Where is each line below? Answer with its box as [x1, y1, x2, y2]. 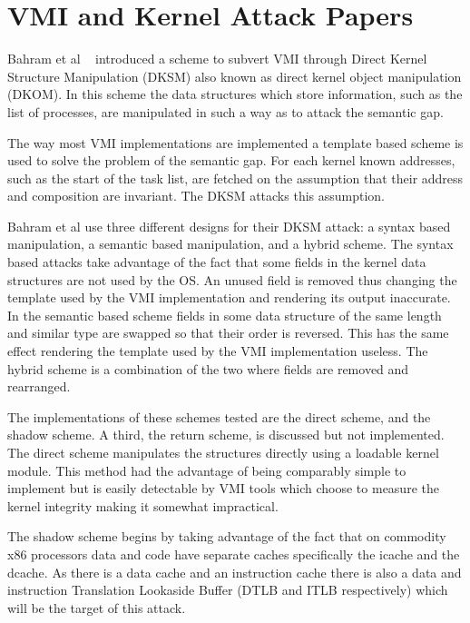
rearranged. [7, 377, 71, 396]
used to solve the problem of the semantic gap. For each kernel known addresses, [7, 151, 455, 170]
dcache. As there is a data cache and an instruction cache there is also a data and [7, 562, 462, 581]
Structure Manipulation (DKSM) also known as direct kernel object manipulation [7, 66, 462, 85]
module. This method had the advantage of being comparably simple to [7, 460, 406, 480]
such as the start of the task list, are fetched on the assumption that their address [7, 168, 464, 187]
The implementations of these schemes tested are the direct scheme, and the [7, 407, 431, 426]
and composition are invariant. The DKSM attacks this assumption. [7, 186, 386, 205]
